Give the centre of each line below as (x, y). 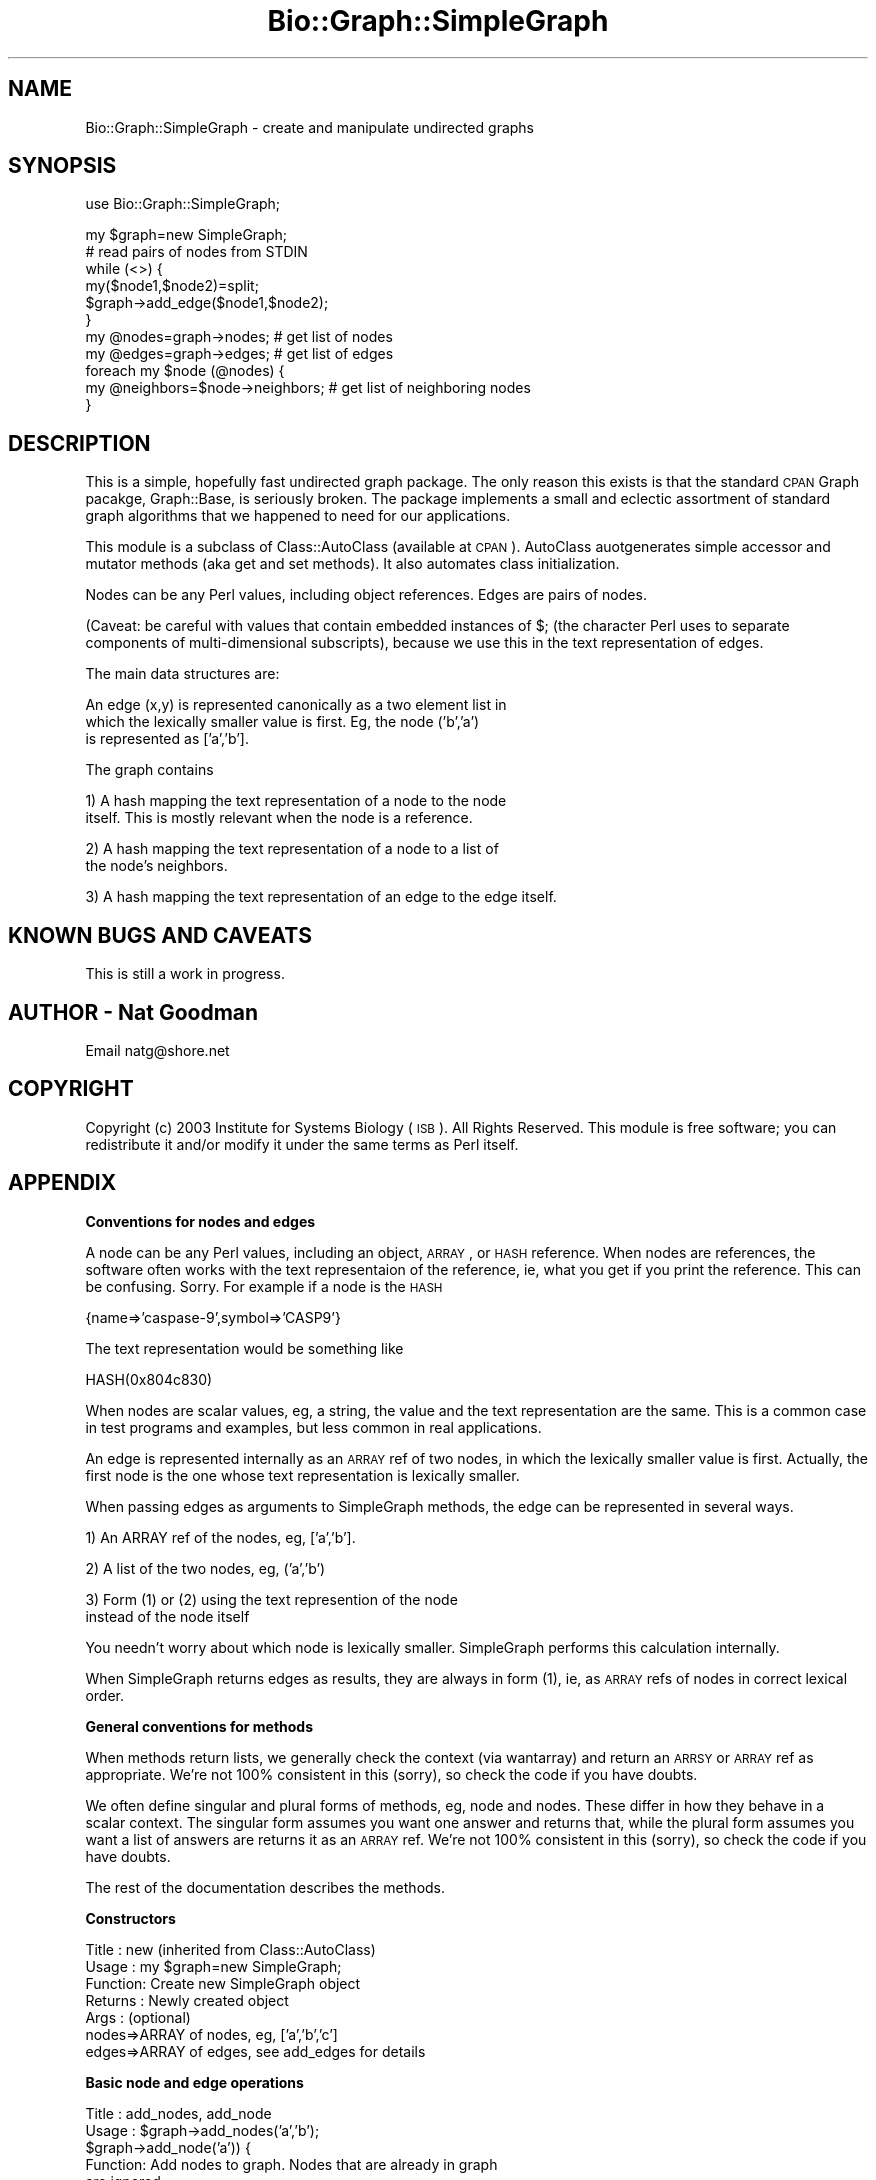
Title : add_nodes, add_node (178, 2113)
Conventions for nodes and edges (200, 1221)
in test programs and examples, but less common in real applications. (313, 1427)
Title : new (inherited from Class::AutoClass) (230, 1949)
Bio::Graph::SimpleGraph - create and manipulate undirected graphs (309, 127)
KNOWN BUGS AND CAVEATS (160, 935)
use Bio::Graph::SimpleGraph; (183, 204)
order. (104, 1695)
